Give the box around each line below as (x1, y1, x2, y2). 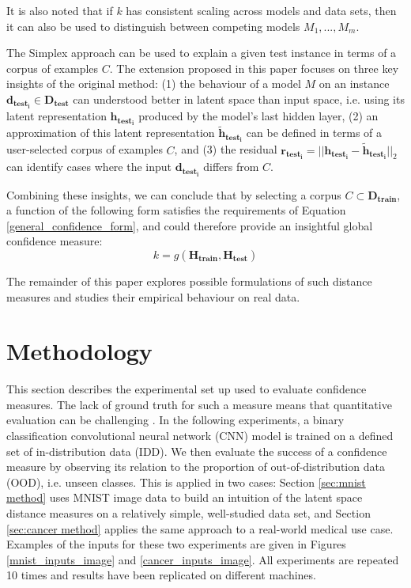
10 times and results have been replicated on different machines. (6, 567, 316, 583)
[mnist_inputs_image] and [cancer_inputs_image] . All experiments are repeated (6, 551, 399, 567)
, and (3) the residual (174, 141, 277, 157)
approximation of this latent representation (6, 124, 215, 141)
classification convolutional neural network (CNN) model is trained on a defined (6, 427, 394, 444)
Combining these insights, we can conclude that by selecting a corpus (6, 186, 341, 203)
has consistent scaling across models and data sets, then (126, 2, 397, 18)
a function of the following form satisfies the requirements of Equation (6, 202, 346, 218)
